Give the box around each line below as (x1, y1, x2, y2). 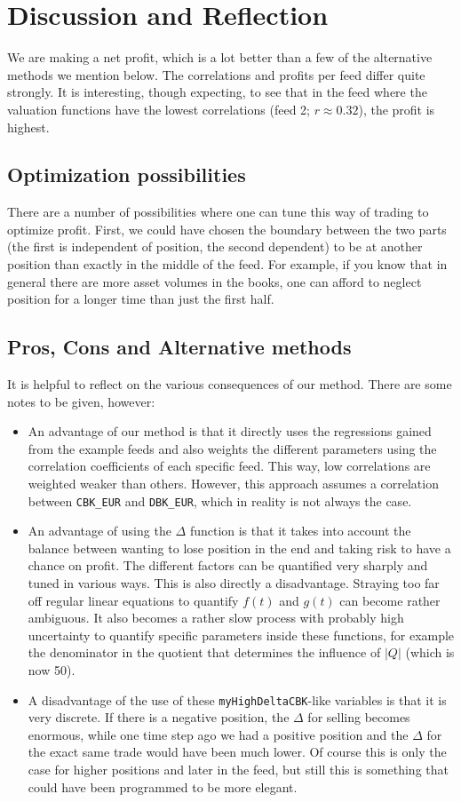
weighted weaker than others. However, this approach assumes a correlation (28, 474, 439, 493)
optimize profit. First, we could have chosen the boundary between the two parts (7, 219, 447, 238)
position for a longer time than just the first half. (7, 290, 274, 308)
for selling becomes (307, 708, 410, 727)
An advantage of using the (28, 521, 171, 540)
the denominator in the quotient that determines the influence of (28, 643, 381, 662)
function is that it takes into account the (189, 521, 411, 540)
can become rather (339, 591, 441, 609)
